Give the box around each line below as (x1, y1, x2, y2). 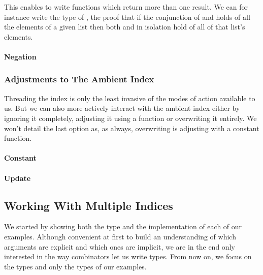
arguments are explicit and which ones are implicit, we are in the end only (4, 241, 235, 252)
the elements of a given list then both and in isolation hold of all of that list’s (4, 21, 245, 32)
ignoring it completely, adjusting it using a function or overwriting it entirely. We (4, 112, 257, 123)
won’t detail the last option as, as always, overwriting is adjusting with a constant (4, 123, 259, 133)
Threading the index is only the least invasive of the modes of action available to (4, 93, 255, 103)
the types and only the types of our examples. (4, 261, 147, 271)
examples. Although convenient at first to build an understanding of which (4, 231, 236, 241)
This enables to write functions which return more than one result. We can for (4, 2, 248, 12)
